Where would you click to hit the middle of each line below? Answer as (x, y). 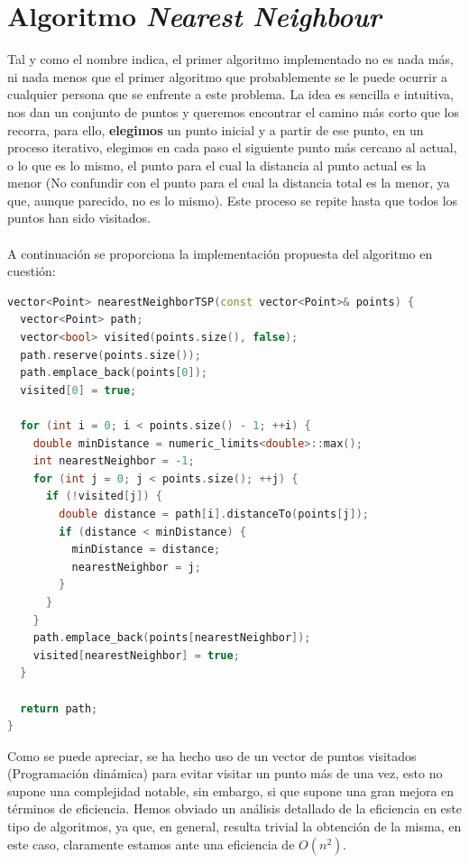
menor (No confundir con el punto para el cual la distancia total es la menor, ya (229, 183)
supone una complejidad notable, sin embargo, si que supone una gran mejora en (231, 790)
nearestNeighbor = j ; (136, 567)
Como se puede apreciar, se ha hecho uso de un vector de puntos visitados (212, 755)
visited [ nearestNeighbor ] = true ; (136, 655)
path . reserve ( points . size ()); (110, 355)
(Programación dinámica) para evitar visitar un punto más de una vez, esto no (225, 773)
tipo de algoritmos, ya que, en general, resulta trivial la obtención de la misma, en (234, 826)
